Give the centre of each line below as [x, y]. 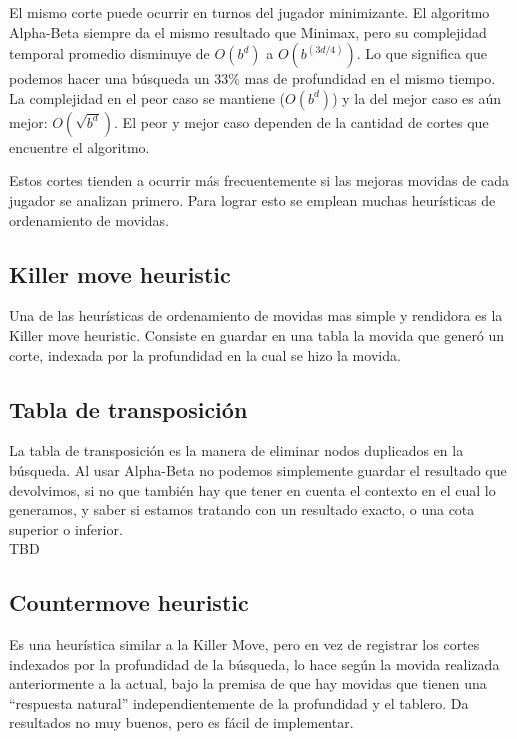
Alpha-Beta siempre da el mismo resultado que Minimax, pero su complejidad [248, 31]
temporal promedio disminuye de [109, 53]
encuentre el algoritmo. [79, 146]
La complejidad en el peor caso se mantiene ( [147, 97]
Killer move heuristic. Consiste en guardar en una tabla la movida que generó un [257, 334]
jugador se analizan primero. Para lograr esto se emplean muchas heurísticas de [252, 199]
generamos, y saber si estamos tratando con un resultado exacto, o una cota [242, 509]
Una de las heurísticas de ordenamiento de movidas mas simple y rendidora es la [256, 315]
